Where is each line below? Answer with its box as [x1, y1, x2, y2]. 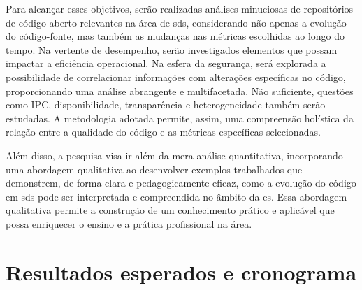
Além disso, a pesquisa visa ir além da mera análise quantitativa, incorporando [6, 147, 343, 162]
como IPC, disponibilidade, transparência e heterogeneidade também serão [6, 97, 326, 112]
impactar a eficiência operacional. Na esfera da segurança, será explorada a [6, 56, 326, 71]
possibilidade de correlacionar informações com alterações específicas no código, [6, 69, 346, 84]
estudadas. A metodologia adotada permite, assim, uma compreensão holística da [6, 110, 354, 125]
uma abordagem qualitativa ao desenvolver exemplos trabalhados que [6, 161, 303, 176]
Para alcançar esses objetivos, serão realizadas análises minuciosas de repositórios [6, 1, 354, 15]
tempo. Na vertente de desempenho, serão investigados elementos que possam [6, 42, 338, 57]
